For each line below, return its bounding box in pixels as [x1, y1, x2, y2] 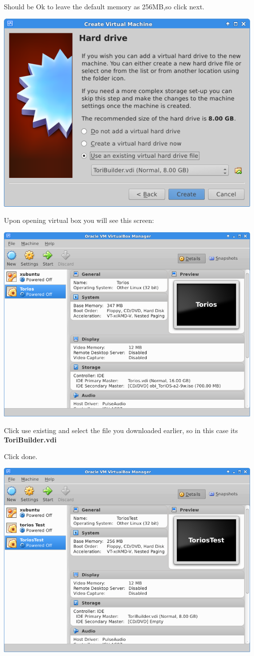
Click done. [4, 451, 38, 461]
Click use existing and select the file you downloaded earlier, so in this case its [4, 425, 238, 435]
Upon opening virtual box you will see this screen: [4, 215, 154, 225]
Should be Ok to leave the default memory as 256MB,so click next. [4, 1, 205, 11]
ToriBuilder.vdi [4, 435, 57, 445]
